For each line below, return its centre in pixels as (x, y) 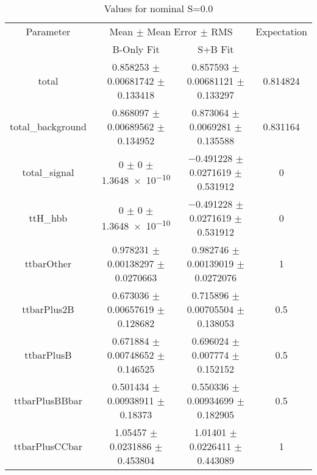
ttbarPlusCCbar (48, 446)
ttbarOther (48, 263)
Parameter (48, 31)
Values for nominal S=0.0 (158, 8)
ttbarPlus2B (48, 309)
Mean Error (172, 31)
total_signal (48, 172)
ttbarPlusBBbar (48, 400)
